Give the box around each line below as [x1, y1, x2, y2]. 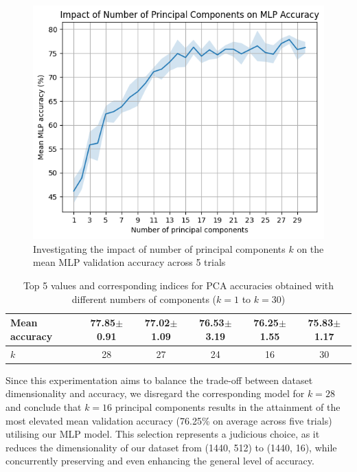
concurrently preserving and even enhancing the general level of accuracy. [5, 453, 314, 468]
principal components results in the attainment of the [115, 399, 341, 414]
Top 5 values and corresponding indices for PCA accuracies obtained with [23, 278, 334, 293]
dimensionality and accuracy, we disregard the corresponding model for [5, 386, 305, 401]
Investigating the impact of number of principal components [33, 241, 286, 256]
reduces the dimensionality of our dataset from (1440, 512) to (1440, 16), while [5, 440, 337, 454]
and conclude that [5, 399, 82, 414]
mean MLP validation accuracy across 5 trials [33, 255, 226, 269]
